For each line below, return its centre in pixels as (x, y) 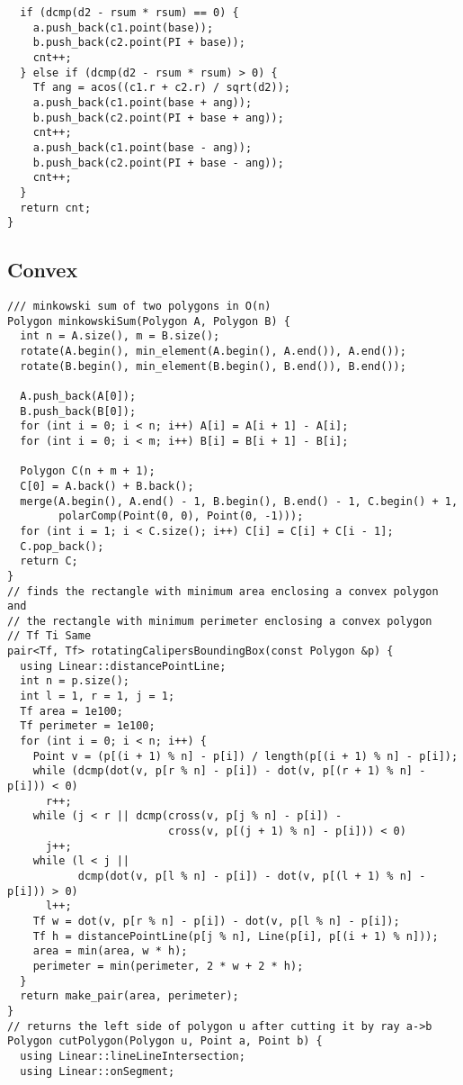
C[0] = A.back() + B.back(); (107, 486)
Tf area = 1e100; (71, 711)
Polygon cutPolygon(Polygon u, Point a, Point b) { (165, 1041)
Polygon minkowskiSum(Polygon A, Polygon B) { (149, 321)
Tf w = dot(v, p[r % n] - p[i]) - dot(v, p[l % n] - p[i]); (216, 921)
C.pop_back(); (62, 546)
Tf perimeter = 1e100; (88, 726)
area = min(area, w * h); (110, 951)
